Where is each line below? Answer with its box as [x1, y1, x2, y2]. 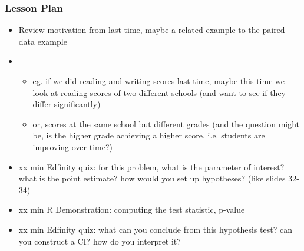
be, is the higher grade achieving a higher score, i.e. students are [32, 129, 265, 141]
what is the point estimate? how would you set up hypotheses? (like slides [18, 172, 286, 184]
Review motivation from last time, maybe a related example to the [18, 24, 260, 36]
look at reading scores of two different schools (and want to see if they [32, 86, 286, 98]
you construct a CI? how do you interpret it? [18, 235, 181, 247]
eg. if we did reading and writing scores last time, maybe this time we [32, 75, 285, 87]
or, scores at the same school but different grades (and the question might [32, 117, 300, 130]
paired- [262, 24, 288, 36]
